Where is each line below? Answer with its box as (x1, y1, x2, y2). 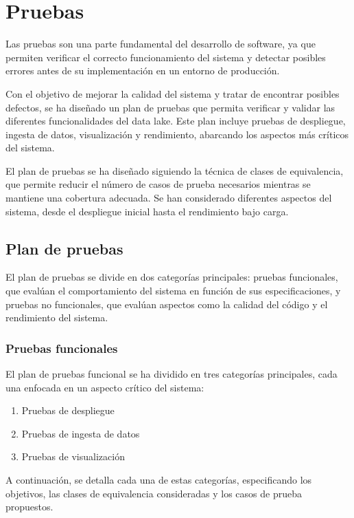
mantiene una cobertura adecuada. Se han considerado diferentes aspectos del (5, 191, 332, 205)
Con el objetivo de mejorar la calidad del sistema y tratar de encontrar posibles (5, 86, 340, 100)
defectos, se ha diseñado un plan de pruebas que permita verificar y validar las (5, 100, 335, 114)
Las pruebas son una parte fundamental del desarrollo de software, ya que (5, 36, 316, 51)
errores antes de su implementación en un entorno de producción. (5, 63, 280, 78)
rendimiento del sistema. (5, 310, 108, 325)
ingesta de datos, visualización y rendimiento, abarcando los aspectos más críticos (5, 127, 349, 141)
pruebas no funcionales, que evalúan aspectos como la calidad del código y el (5, 296, 328, 311)
